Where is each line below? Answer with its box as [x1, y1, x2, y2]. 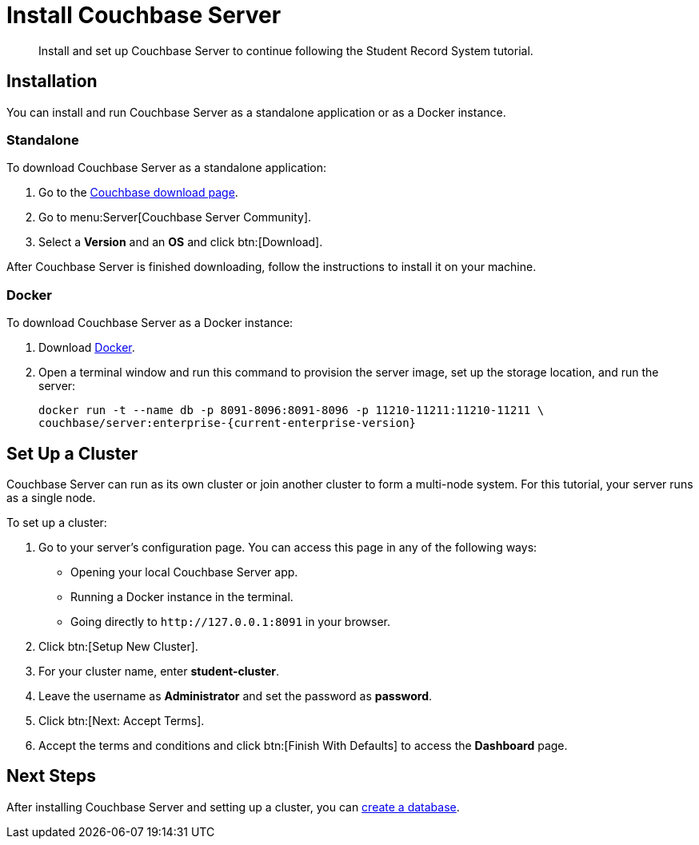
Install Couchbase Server [6, 2, 282, 29]
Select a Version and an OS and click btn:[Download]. [38, 235, 323, 249]
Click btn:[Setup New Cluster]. [38, 639, 198, 653]
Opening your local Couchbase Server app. [70, 564, 298, 579]
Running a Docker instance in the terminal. [70, 589, 294, 604]
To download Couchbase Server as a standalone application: [6, 161, 327, 175]
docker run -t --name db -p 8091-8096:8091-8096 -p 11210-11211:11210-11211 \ [38, 404, 545, 417]
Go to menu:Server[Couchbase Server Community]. [38, 210, 312, 225]
